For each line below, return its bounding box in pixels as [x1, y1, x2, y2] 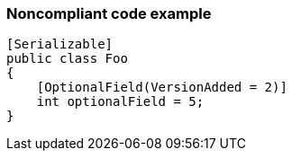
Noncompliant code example [6, 4, 212, 22]
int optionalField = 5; [36, 94, 205, 110]
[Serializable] [6, 37, 114, 52]
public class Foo [6, 51, 128, 66]
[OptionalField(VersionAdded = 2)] [36, 80, 287, 95]
